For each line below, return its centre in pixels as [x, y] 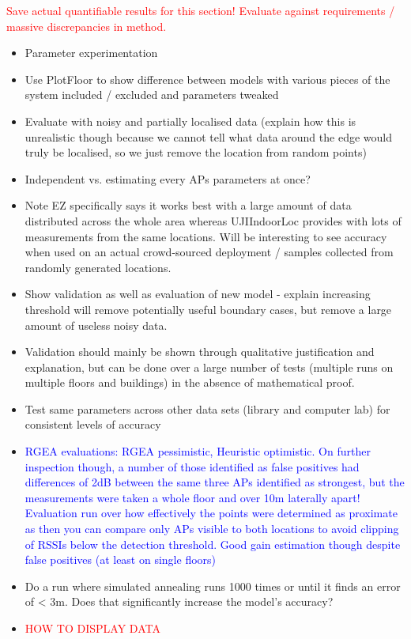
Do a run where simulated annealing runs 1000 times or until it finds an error [213, 586]
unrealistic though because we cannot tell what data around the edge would [208, 136]
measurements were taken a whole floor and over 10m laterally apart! [192, 497]
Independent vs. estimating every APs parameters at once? [168, 178]
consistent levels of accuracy [93, 424]
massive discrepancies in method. [87, 26]
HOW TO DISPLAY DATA [92, 628]
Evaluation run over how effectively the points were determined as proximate [211, 513]
